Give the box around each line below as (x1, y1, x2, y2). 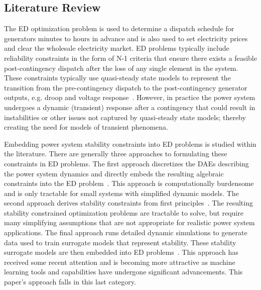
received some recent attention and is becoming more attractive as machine (4, 256, 235, 267)
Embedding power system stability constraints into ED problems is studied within (4, 138, 256, 149)
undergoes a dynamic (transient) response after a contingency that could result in (4, 102, 255, 112)
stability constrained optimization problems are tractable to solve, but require (4, 207, 243, 218)
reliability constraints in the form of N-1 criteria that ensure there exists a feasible (4, 52, 257, 63)
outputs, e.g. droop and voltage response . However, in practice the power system (4, 92, 255, 103)
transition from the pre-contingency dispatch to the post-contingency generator (4, 82, 247, 92)
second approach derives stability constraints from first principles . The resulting (4, 198, 253, 208)
